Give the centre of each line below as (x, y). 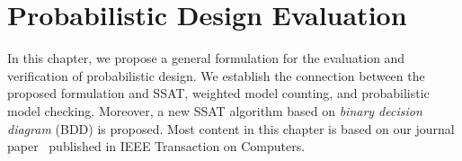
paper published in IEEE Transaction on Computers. (156, 146)
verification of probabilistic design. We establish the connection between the (216, 75)
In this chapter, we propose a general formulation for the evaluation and (206, 58)
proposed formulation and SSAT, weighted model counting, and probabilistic (218, 93)
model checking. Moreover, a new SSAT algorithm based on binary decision (215, 110)
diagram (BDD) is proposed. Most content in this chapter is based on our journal (231, 128)
